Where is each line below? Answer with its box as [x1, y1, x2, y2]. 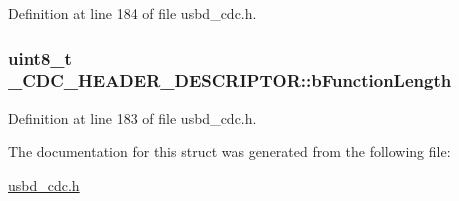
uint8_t [8, 45, 72, 70]
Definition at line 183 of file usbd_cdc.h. [8, 107, 257, 128]
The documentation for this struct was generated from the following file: [8, 141, 451, 162]
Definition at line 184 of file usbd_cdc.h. [8, 3, 257, 23]
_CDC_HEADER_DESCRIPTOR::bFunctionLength [8, 68, 452, 93]
